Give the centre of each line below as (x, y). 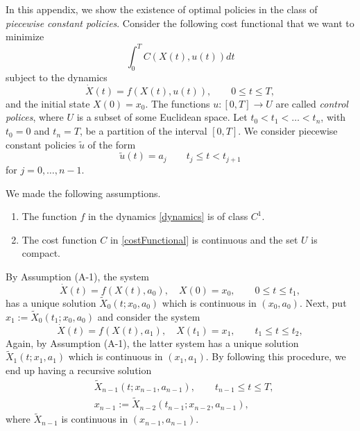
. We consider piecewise (288, 131)
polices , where (35, 117)
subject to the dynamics (57, 77)
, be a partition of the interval (143, 131)
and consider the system (149, 316)
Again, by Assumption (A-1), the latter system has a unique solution (152, 343)
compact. (41, 253)
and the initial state (48, 103)
